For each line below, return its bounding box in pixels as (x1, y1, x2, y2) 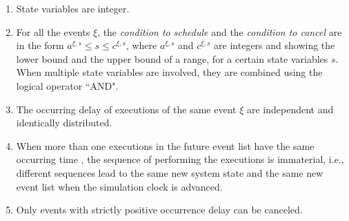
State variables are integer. (16, 1, 130, 15)
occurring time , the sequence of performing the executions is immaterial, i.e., (16, 152, 344, 166)
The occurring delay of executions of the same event (16, 102, 237, 116)
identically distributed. (16, 115, 112, 130)
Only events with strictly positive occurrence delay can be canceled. (16, 202, 303, 217)
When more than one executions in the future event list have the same (16, 138, 315, 153)
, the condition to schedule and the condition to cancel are (97, 24, 342, 39)
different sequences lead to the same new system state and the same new (16, 165, 323, 180)
